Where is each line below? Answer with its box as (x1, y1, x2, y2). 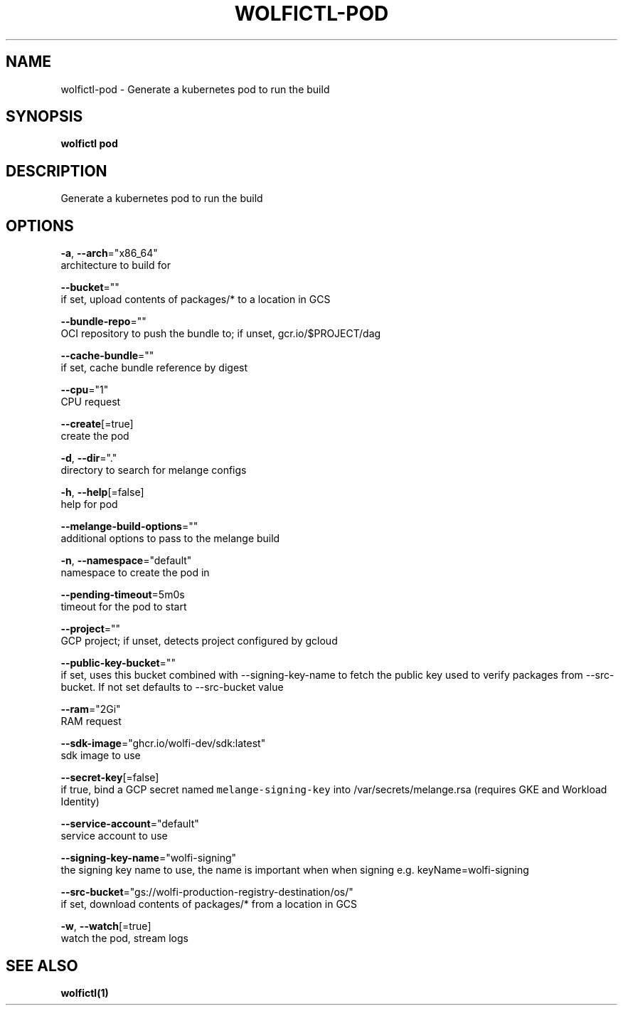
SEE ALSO (6, 956, 78, 975)
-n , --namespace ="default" (60, 554, 192, 567)
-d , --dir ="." (60, 452, 117, 465)
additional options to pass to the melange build (60, 532, 280, 545)
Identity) (60, 795, 100, 808)
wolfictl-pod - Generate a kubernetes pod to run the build (60, 83, 330, 95)
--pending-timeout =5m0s (60, 588, 185, 601)
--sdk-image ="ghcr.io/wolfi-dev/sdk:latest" (60, 737, 266, 750)
